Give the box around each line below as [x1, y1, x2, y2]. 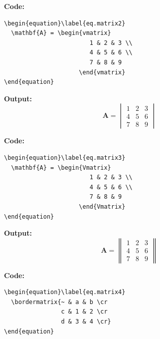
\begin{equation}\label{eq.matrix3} [4, 154, 126, 161]
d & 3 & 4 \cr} [61, 318, 111, 326]
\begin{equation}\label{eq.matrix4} [4, 289, 126, 296]
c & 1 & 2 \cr [61, 308, 108, 316]
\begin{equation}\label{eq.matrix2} [4, 19, 126, 27]
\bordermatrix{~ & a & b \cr [11, 298, 108, 306]
